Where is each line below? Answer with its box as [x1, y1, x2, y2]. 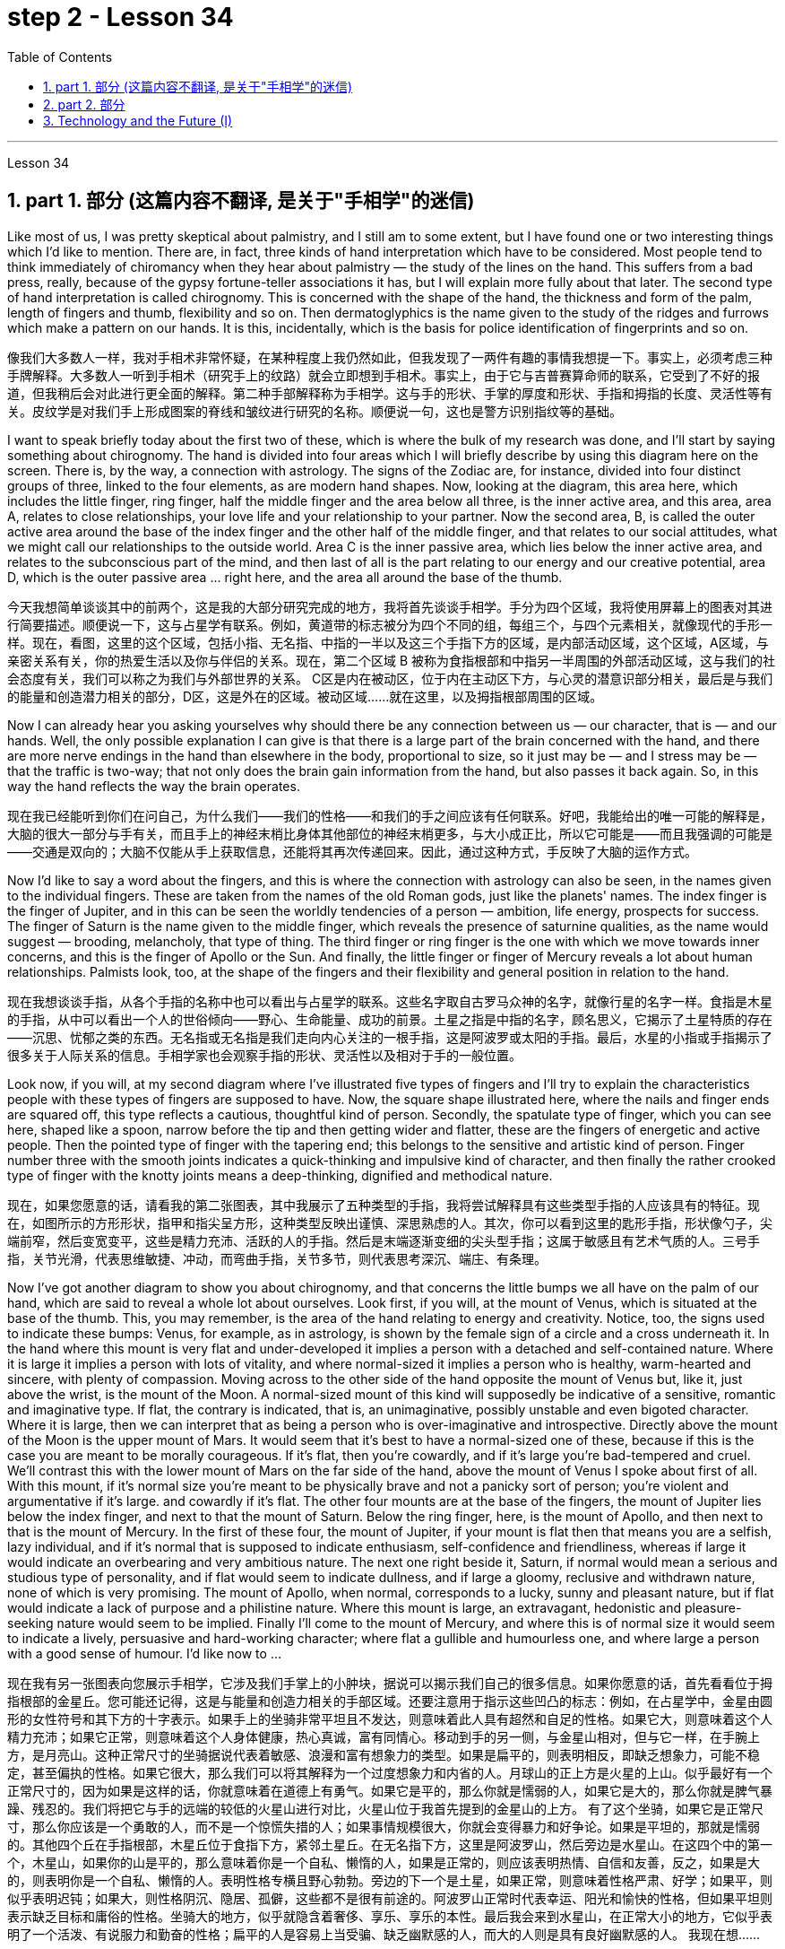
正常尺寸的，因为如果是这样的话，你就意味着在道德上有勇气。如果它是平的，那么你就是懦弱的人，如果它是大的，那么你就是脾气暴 [7, 1782, 772, 1798]
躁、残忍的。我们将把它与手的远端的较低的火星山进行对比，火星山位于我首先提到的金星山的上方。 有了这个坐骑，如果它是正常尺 [7, 1800, 763, 1816]
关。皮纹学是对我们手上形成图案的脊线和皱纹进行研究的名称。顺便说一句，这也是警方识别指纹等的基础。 [7, 403, 622, 419]
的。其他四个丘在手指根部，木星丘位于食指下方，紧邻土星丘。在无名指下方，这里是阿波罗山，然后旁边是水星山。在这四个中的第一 [7, 1836, 772, 1852]
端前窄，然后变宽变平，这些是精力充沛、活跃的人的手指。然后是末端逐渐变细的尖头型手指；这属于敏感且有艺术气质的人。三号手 [7, 1232, 760, 1249]
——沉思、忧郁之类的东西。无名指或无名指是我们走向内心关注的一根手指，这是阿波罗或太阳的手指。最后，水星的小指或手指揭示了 [7, 1029, 772, 1045]
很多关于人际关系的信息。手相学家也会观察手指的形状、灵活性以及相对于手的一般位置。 [7, 1047, 522, 1063]
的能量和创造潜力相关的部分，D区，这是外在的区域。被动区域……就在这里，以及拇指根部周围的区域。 [7, 688, 603, 704]
